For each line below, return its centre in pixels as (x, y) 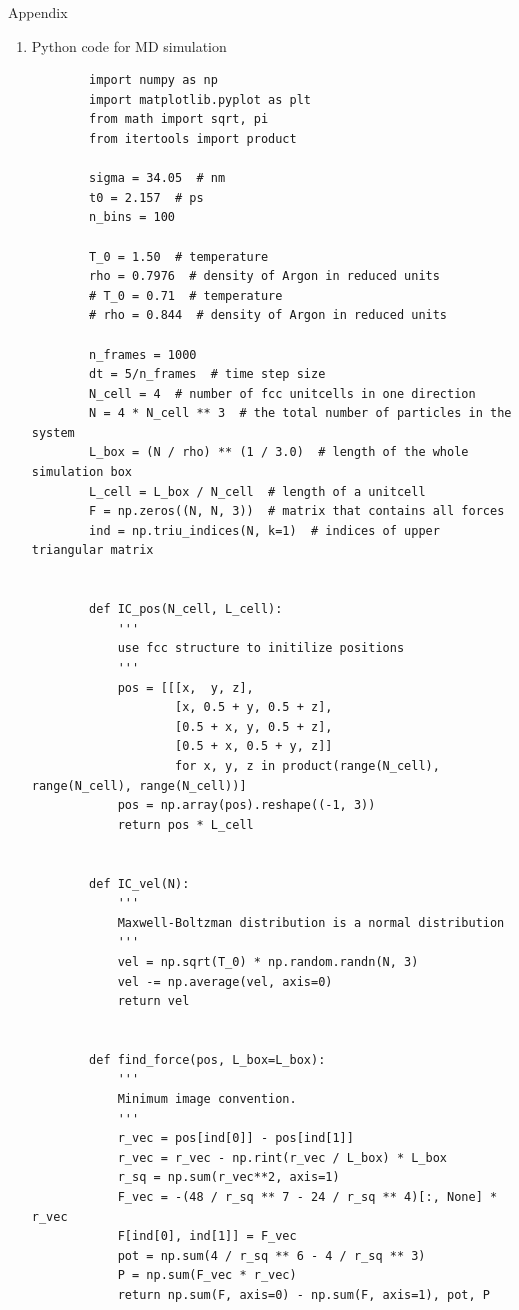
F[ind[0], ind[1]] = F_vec (207, 1236)
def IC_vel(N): (139, 883)
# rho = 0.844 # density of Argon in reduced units (268, 315)
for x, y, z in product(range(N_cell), (307, 765)
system (53, 432)
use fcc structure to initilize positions (261, 648)
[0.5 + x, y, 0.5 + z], (253, 726)
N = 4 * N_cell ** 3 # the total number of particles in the (300, 413)
